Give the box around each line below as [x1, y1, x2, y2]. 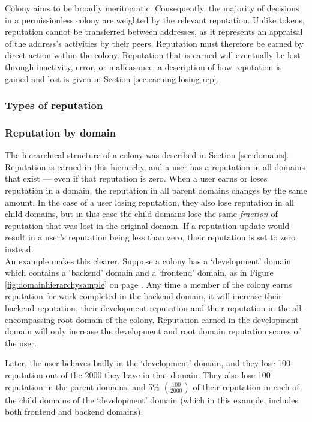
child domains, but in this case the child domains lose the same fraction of [5, 207, 278, 220]
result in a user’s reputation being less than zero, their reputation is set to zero [5, 231, 296, 243]
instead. [5, 242, 34, 255]
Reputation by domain [5, 125, 116, 140]
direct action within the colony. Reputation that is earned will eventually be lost [5, 49, 301, 61]
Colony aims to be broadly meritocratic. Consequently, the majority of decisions [5, 2, 299, 14]
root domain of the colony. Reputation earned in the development [58, 313, 299, 325]
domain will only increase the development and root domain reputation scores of [5, 325, 301, 337]
